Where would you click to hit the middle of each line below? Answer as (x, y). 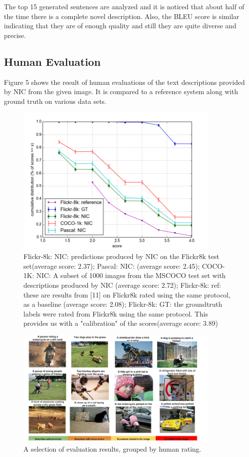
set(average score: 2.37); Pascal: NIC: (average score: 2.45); (112, 266)
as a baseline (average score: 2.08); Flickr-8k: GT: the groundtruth (123, 304)
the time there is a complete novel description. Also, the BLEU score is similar (122, 16)
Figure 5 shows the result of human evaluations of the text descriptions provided (124, 82)
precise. (15, 35)
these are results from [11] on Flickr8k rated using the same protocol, (127, 294)
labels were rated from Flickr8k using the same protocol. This (116, 313)
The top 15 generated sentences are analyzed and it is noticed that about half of (124, 6)
